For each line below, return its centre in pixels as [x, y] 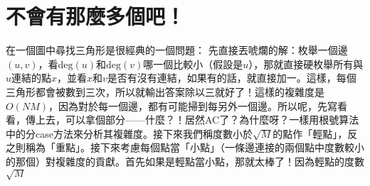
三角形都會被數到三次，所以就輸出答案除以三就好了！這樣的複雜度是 [165, 91]
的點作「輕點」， [310, 133]
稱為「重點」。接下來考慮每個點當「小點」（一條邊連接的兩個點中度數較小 [195, 147]
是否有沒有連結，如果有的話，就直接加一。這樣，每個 [232, 78]
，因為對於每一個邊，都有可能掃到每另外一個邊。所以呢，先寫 [193, 105]
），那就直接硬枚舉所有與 [306, 64]
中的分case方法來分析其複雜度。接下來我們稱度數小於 [129, 133]
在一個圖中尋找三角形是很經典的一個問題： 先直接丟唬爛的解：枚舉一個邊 [177, 50]
